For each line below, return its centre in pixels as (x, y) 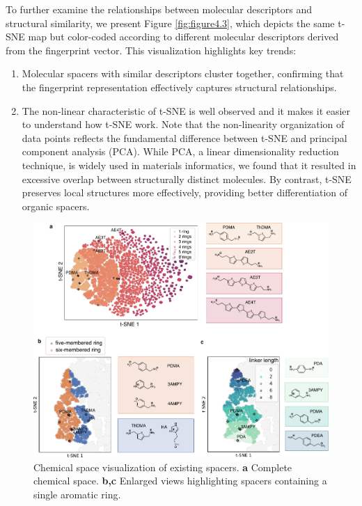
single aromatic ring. (77, 494)
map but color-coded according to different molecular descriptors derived (183, 37)
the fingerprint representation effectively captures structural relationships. (179, 87)
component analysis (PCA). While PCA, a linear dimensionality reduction (180, 151)
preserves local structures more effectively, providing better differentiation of (185, 192)
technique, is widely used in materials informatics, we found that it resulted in (189, 165)
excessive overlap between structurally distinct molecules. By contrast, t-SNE (187, 179)
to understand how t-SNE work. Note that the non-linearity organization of (183, 124)
